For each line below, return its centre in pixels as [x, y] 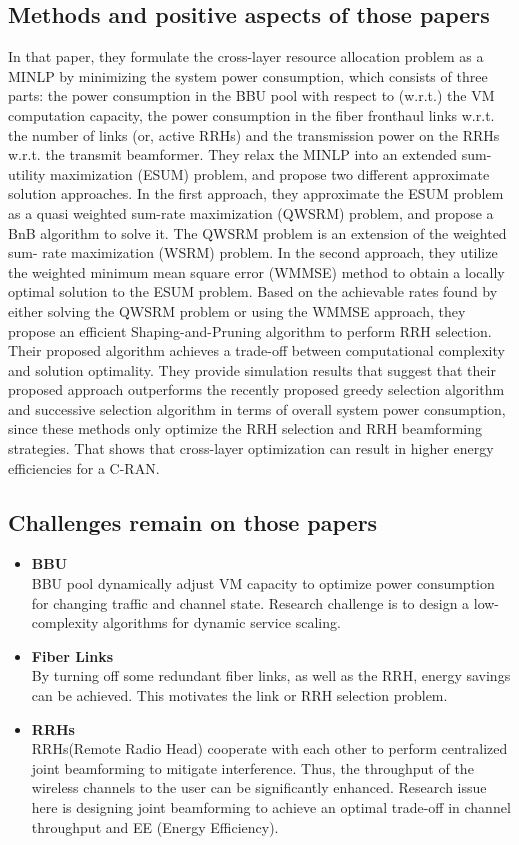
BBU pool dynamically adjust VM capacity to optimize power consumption [263, 583]
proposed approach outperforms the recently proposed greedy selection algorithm [256, 389]
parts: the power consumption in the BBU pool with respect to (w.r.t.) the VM [251, 95]
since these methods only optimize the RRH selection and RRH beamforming [245, 428]
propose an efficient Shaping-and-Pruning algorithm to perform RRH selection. [250, 330]
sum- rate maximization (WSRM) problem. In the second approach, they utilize [253, 252]
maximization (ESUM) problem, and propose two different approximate [270, 173]
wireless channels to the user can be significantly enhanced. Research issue [259, 787]
